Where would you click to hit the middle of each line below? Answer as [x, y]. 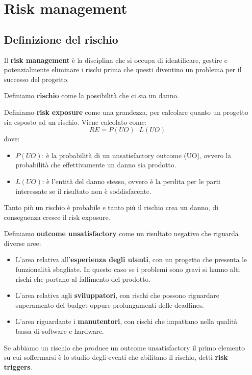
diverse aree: [23, 243]
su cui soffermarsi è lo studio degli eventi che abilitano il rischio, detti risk [116, 357]
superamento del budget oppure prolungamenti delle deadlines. [110, 305]
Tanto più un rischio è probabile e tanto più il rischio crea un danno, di [111, 207]
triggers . [18, 366]
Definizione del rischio [61, 39]
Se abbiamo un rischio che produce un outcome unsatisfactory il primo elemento [125, 347]
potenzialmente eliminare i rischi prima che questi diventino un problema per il [123, 69]
